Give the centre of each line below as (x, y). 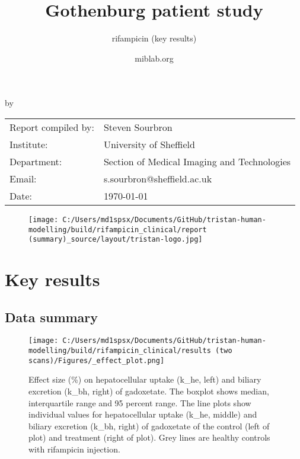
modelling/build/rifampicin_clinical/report (118, 229)
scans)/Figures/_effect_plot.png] (97, 360)
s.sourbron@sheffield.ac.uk (158, 178)
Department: (36, 161)
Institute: (29, 144)
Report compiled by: (52, 127)
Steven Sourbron (138, 127)
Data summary (52, 317)
